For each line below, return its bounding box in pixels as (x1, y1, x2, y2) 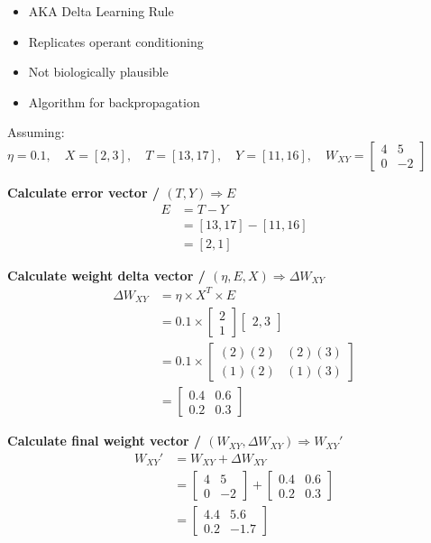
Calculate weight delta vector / (7, 265, 206, 284)
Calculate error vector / (7, 182, 160, 201)
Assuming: (7, 123, 65, 142)
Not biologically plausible (28, 62, 169, 81)
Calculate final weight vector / (7, 431, 201, 450)
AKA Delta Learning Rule (28, 2, 174, 20)
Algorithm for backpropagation (28, 92, 200, 111)
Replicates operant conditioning (28, 32, 204, 51)
